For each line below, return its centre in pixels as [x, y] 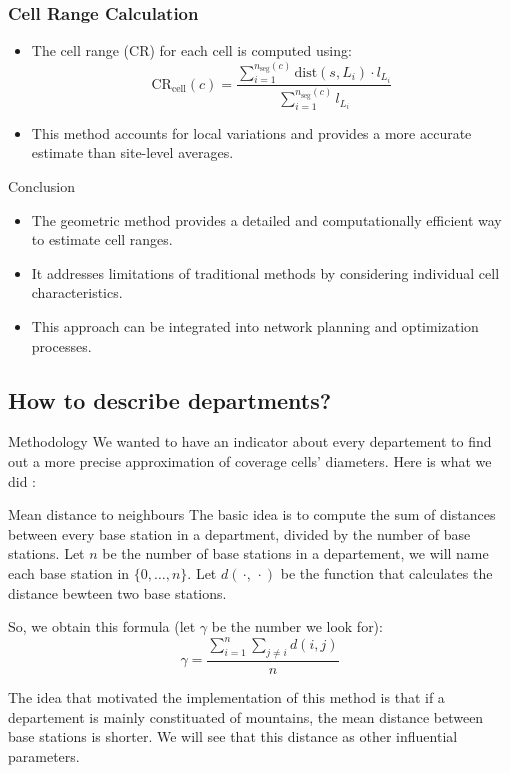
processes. [61, 345]
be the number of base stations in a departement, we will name [295, 553]
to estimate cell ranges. [102, 239]
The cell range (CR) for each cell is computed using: [191, 50]
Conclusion [41, 186]
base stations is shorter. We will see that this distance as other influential [233, 736]
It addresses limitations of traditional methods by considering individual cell [265, 272]
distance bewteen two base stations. [117, 592]
